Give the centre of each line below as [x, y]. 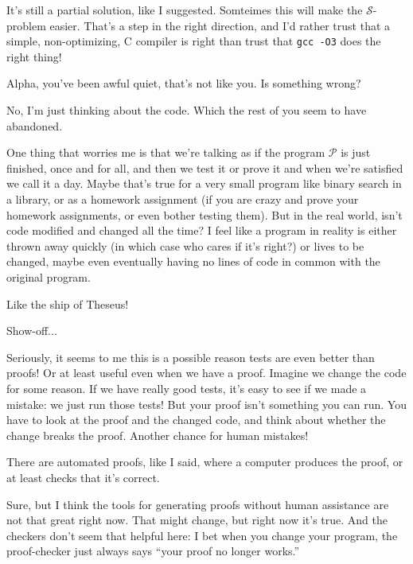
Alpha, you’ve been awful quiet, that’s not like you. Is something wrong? [184, 83]
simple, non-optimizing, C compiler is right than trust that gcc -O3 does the [194, 41]
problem [26, 25]
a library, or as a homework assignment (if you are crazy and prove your [183, 199]
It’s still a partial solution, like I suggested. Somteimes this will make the [185, 10]
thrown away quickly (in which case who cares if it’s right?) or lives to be [185, 245]
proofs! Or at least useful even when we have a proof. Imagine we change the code [206, 373]
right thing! [34, 56]
